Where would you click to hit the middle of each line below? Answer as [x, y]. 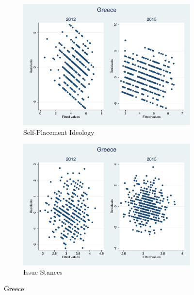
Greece [14, 288]
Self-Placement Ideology [59, 132]
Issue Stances [43, 272]
